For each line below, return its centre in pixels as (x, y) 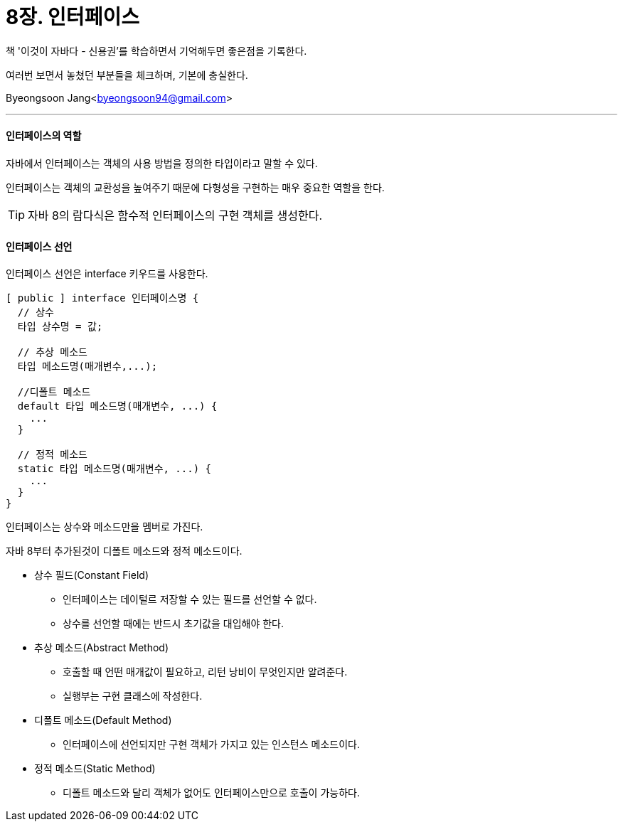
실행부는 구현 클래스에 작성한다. (133, 696)
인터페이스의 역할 (44, 136)
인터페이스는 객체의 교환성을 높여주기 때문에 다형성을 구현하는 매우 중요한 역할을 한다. (195, 187)
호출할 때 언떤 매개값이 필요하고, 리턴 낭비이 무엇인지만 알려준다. (205, 672)
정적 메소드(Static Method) (95, 769)
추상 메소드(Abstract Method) (102, 648)
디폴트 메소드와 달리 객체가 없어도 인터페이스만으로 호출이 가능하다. (211, 793)
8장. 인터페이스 (73, 17)
